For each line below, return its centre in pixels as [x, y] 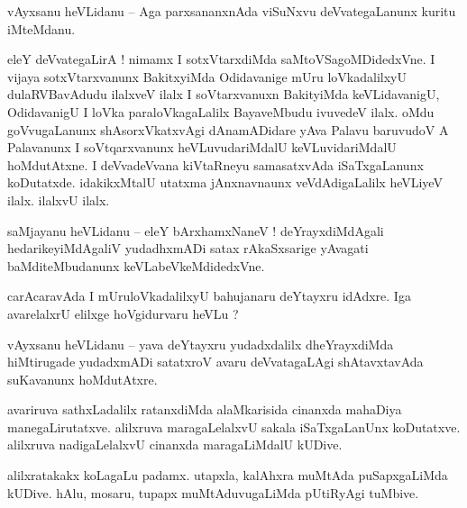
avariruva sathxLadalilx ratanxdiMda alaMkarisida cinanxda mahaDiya [205, 409]
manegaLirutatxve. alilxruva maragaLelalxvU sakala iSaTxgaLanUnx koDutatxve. [234, 426]
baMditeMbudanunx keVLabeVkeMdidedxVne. [136, 265]
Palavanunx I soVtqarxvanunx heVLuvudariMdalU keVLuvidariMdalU [202, 147]
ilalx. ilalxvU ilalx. [59, 200]
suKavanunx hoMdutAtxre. [82, 379]
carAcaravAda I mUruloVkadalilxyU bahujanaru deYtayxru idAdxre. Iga [209, 296]
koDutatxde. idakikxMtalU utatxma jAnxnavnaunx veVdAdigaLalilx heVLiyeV [225, 182]
